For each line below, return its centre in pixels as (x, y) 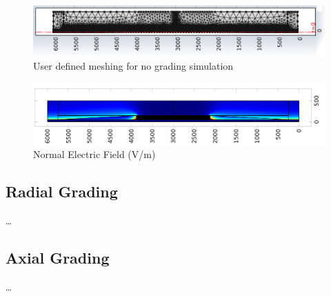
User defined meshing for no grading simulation (133, 66)
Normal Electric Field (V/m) (94, 154)
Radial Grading (62, 191)
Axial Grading (58, 258)
